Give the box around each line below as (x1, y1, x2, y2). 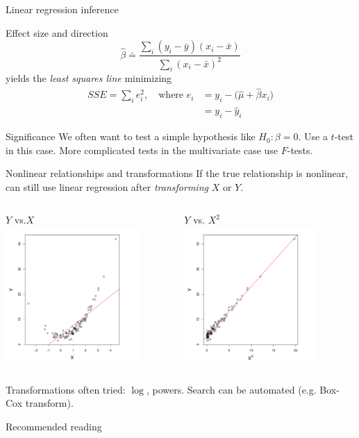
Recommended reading (6, 419, 102, 433)
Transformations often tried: (6, 382, 126, 396)
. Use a (298, 129, 328, 144)
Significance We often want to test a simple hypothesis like (6, 129, 256, 144)
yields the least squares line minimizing (6, 71, 172, 85)
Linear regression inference (6, 2, 119, 16)
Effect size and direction (6, 25, 108, 40)
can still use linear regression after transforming (6, 179, 208, 194)
